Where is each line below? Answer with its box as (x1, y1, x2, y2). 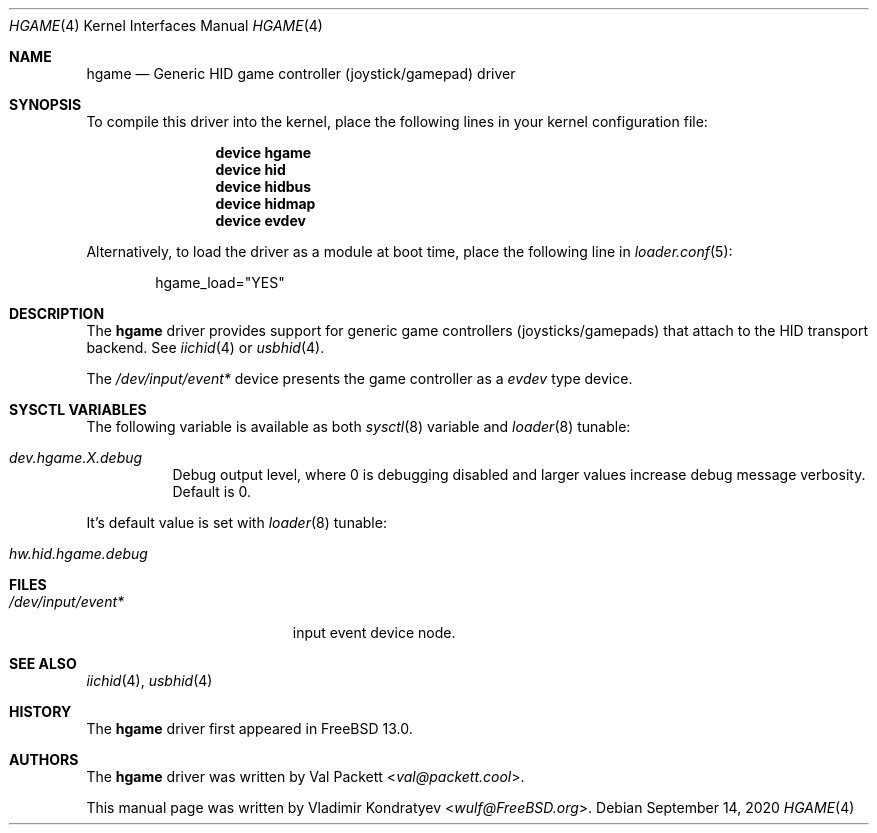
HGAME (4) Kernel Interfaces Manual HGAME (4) (9, 17, 323, 34)
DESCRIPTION (9, 305, 105, 322)
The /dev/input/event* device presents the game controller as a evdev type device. (86, 370, 633, 387)
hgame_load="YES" (155, 274, 285, 291)
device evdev (215, 212, 306, 229)
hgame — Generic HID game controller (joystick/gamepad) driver (86, 65, 516, 82)
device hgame (215, 144, 312, 161)
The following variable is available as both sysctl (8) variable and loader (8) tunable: (86, 418, 631, 435)
